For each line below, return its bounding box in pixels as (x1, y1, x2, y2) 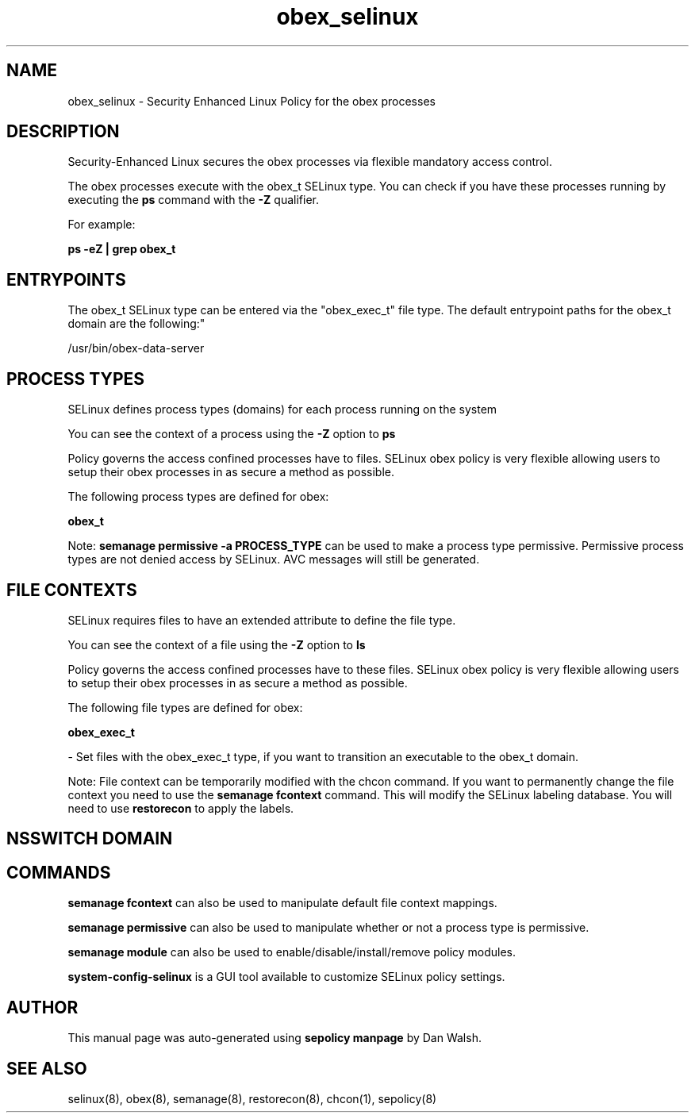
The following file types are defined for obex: (67, 700, 303, 714)
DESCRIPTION (6, 121, 120, 142)
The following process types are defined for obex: (67, 490, 329, 504)
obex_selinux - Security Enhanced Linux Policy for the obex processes (67, 94, 436, 108)
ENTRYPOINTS (6, 269, 126, 290)
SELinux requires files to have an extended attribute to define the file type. (67, 613, 456, 627)
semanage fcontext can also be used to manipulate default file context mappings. (67, 896, 497, 910)
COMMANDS (6, 862, 111, 883)
